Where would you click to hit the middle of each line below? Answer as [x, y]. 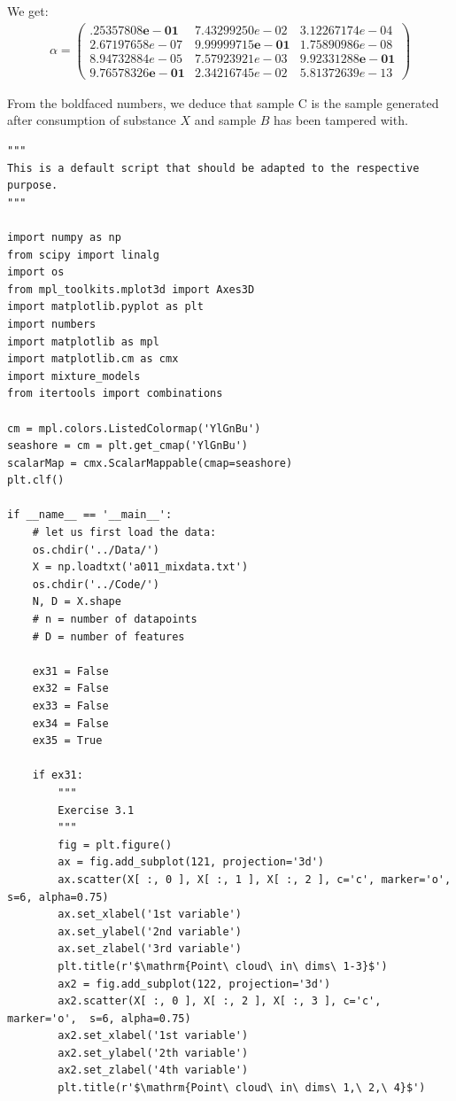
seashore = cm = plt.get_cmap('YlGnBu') [128, 446]
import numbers [52, 324]
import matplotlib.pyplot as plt [105, 307]
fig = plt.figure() [115, 845]
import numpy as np [64, 237]
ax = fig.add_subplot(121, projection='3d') [191, 862]
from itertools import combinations [115, 394]
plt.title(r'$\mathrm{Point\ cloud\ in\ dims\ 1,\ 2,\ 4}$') [242, 1088]
